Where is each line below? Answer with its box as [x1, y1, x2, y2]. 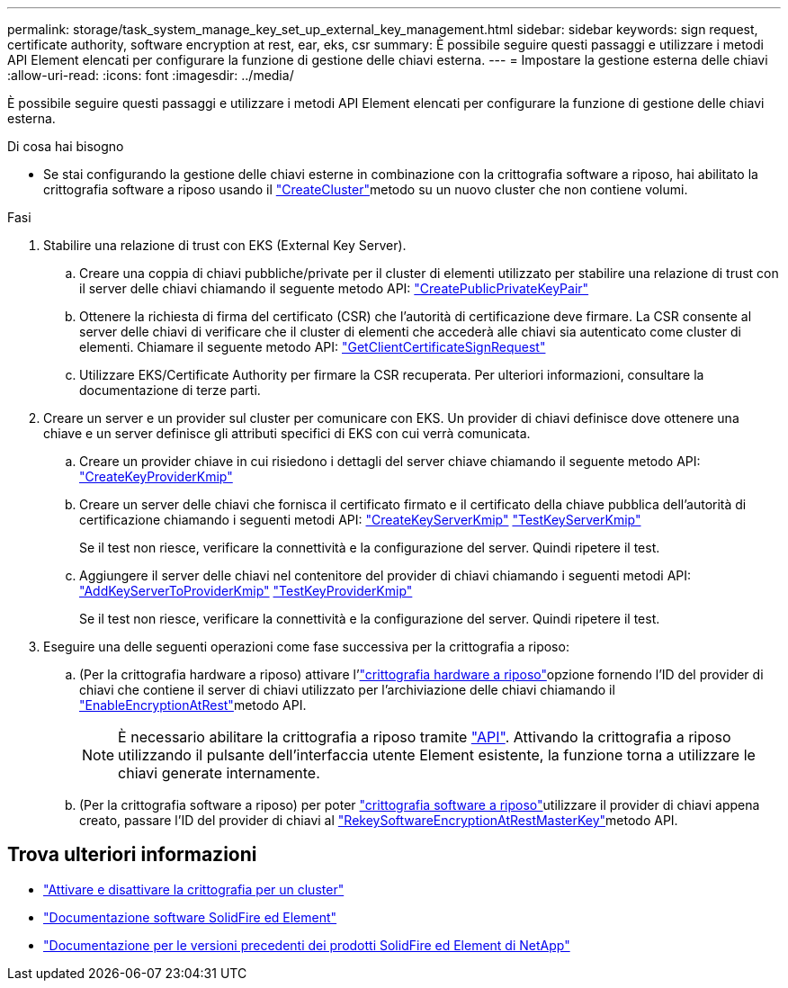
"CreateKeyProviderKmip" [79, 469, 233, 484]
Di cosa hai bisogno [7, 139, 124, 154]
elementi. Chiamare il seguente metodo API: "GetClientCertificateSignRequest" [79, 339, 546, 355]
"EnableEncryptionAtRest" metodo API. [79, 697, 307, 713]
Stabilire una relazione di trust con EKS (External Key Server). [43, 238, 407, 253]
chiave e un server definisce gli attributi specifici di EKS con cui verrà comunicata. [43, 426, 531, 441]
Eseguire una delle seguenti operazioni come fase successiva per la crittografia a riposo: [43, 639, 569, 654]
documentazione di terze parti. [79, 382, 261, 398]
